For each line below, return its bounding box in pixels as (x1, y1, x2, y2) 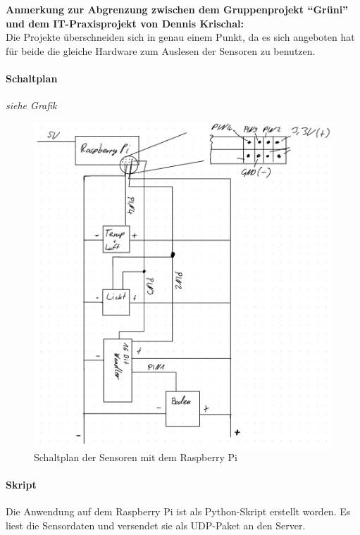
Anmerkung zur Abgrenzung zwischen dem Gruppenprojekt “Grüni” (6, 2, 349, 16)
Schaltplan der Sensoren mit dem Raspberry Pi (34, 449, 237, 464)
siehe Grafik (6, 98, 57, 113)
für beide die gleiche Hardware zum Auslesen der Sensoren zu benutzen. (6, 43, 316, 58)
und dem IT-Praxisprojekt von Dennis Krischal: (6, 15, 244, 30)
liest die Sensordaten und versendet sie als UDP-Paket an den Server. (6, 517, 306, 532)
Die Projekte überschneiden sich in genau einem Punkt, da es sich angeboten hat (6, 30, 355, 44)
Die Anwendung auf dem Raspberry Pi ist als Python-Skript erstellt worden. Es (6, 504, 351, 519)
